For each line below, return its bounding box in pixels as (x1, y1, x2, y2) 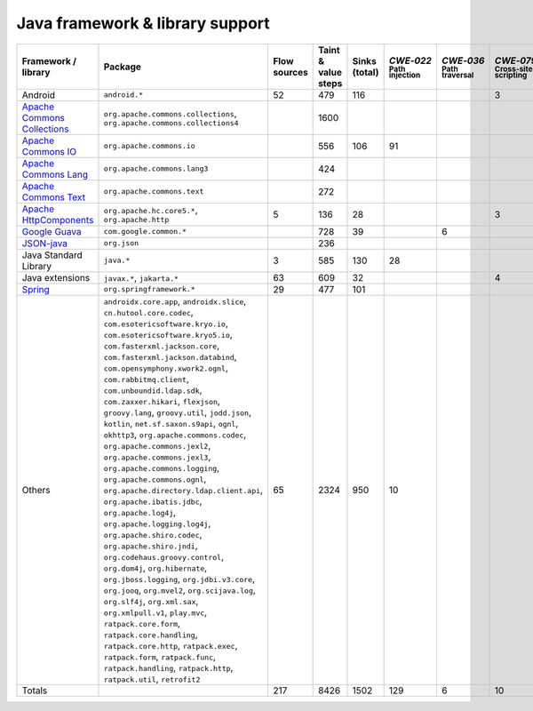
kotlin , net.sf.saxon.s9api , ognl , (103, 417, 239, 429)
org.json (103, 238, 139, 248)
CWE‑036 (441, 54, 485, 67)
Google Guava (21, 225, 82, 237)
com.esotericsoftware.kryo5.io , (103, 328, 233, 340)
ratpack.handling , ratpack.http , (103, 661, 234, 674)
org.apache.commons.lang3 (103, 164, 209, 173)
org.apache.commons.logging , (103, 461, 220, 474)
